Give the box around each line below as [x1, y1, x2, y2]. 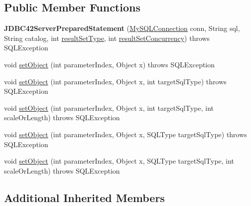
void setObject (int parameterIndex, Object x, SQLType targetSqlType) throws [4, 129, 247, 139]
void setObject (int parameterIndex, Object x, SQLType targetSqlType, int [4, 156, 235, 166]
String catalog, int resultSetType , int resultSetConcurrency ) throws [4, 32, 210, 43]
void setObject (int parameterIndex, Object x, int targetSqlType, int [4, 102, 214, 113]
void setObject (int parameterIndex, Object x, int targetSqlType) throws [4, 76, 227, 86]
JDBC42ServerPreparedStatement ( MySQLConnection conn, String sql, [4, 23, 240, 33]
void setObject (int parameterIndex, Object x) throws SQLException [4, 59, 215, 69]
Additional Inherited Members [4, 190, 165, 205]
